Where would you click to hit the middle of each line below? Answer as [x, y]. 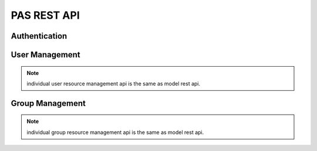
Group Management [48, 103]
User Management [45, 55]
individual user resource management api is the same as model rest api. [114, 83]
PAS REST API [45, 15]
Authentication [39, 36]
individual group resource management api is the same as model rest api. [115, 132]
